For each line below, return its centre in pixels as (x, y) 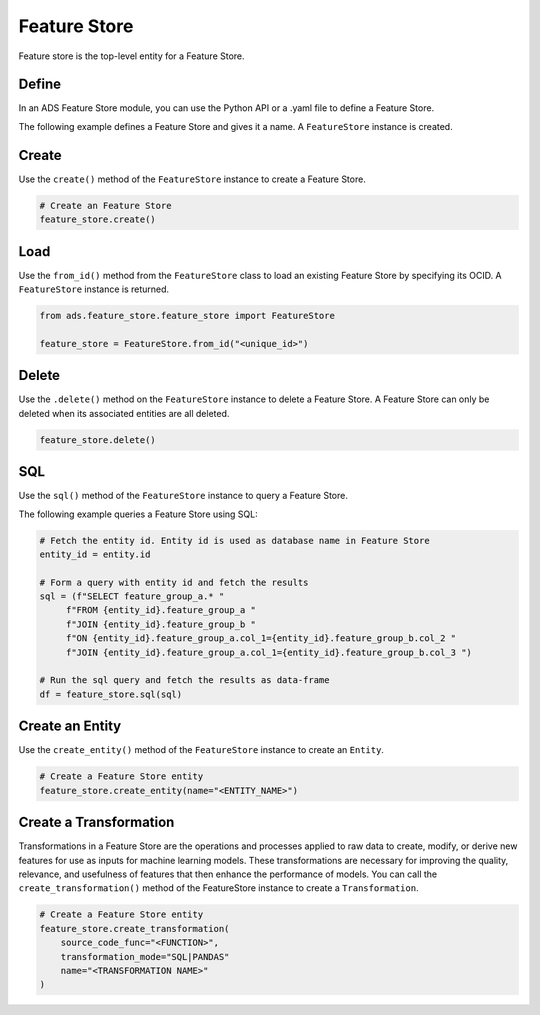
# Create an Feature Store (105, 205)
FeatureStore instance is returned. (94, 289)
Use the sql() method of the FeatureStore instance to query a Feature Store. (183, 496)
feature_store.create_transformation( (134, 928)
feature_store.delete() (98, 439)
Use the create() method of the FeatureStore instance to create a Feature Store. (192, 179)
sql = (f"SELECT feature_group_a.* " (132, 596)
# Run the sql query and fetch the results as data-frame (184, 680)
